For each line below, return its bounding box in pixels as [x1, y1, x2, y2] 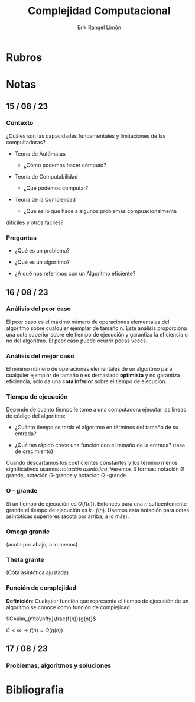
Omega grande [6, 528, 50, 536]
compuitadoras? [6, 138, 46, 145]
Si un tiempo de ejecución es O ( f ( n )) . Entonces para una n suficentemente [6, 500, 187, 507]
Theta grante [6, 555, 44, 564]
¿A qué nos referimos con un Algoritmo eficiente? [14, 270, 136, 277]
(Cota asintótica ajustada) [6, 569, 69, 576]
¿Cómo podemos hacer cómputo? [23, 161, 106, 169]
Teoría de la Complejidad [14, 196, 76, 203]
